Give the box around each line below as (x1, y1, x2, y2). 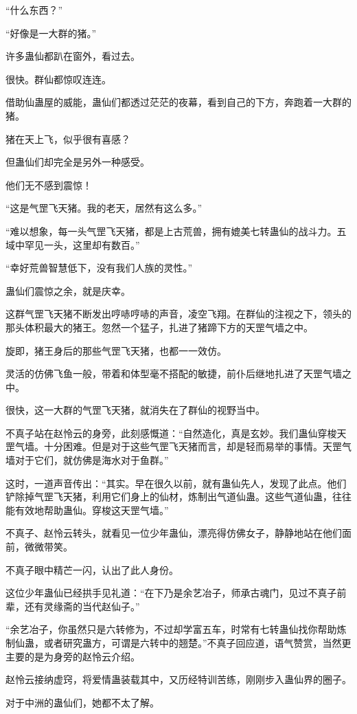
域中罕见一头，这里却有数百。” (5, 237, 140, 252)
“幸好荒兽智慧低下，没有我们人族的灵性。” (5, 260, 193, 275)
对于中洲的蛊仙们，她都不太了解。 (5, 695, 159, 709)
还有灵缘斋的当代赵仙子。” (24, 599, 140, 613)
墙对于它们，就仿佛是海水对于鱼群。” (5, 453, 169, 467)
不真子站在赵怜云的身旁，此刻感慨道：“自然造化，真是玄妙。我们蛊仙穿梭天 (5, 425, 347, 440)
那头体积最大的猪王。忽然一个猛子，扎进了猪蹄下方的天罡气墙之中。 (5, 320, 313, 334)
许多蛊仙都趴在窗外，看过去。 (5, 49, 140, 63)
